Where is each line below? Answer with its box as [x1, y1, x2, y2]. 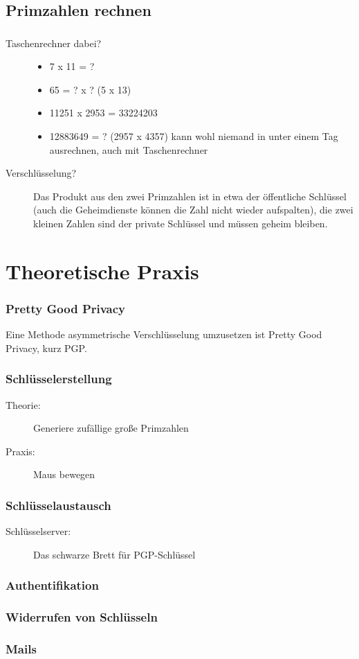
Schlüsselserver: [6, 524, 71, 538]
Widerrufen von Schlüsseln [6, 608, 158, 626]
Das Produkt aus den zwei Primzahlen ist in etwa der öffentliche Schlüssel [33, 188, 347, 203]
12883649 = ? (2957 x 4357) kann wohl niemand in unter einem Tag [49, 129, 338, 143]
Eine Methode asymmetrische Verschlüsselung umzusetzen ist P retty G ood [6, 327, 322, 342]
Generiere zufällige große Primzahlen [33, 421, 189, 435]
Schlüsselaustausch [6, 496, 111, 513]
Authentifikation [6, 577, 99, 594]
